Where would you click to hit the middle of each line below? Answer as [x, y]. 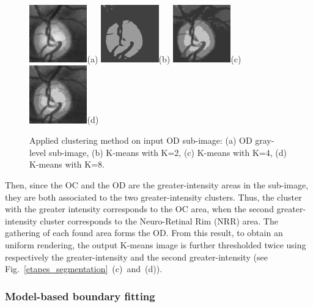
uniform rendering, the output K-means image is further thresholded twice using [156, 244]
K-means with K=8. [67, 164]
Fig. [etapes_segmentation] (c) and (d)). [84, 269]
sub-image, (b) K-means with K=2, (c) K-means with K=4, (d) [168, 152]
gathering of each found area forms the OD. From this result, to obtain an [144, 233]
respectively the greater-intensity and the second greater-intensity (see [136, 257]
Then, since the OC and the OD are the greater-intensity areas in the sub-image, [157, 184]
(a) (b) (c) [164, 59]
